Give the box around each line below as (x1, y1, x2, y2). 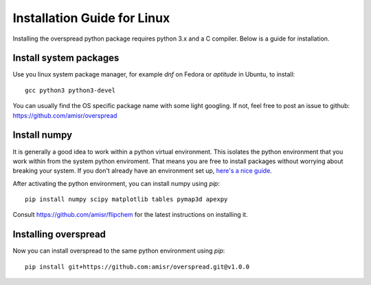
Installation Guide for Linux (12, 10, 170, 25)
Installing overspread (12, 229, 106, 240)
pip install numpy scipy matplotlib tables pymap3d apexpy (25, 196, 228, 203)
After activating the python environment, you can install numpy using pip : (12, 179, 220, 187)
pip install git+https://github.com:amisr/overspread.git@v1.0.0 (25, 262, 250, 271)
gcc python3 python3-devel (25, 86, 116, 94)
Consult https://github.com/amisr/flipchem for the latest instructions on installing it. (12, 211, 248, 219)
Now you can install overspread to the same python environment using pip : (12, 246, 225, 255)
